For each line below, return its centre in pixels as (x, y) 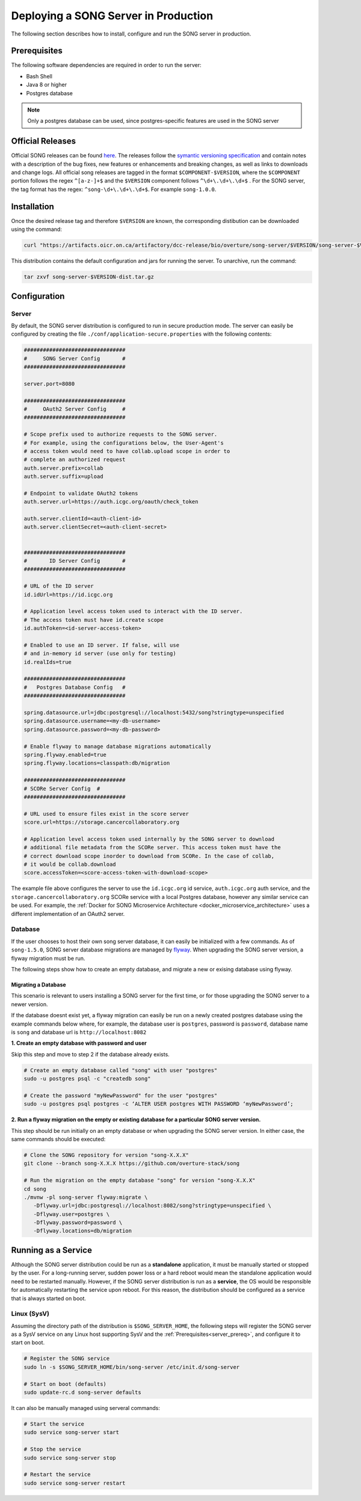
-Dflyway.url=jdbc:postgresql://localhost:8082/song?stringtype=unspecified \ (153, 1206)
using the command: (37, 230)
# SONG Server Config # (75, 358)
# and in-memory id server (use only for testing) (100, 653)
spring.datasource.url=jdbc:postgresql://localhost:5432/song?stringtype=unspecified (154, 713)
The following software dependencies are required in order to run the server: (106, 65)
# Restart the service (57, 1474)
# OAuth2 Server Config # (75, 409)
